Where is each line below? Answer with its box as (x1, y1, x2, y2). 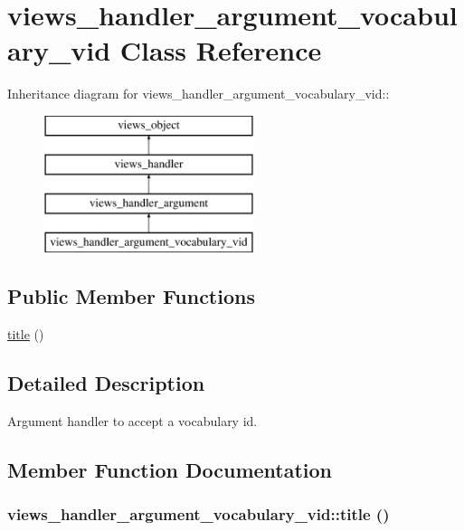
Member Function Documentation (7, 455, 333, 483)
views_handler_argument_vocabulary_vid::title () (7, 502, 390, 525)
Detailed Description (7, 368, 205, 396)
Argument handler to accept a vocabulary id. (7, 411, 258, 430)
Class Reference (119, 32, 322, 69)
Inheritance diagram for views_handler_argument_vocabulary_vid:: (7, 84, 390, 103)
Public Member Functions (7, 282, 255, 310)
